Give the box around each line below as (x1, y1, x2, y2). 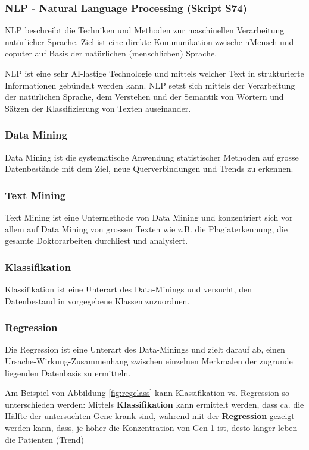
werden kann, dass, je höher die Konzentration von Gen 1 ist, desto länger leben (5, 421, 298, 433)
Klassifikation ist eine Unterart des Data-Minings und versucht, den (5, 283, 252, 295)
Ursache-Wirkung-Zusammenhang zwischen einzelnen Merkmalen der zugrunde (5, 355, 293, 367)
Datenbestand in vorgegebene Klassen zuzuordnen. (5, 294, 190, 307)
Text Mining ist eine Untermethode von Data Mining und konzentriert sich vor (5, 211, 293, 223)
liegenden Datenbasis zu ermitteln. (5, 366, 131, 379)
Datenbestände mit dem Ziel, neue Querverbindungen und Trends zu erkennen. (5, 162, 294, 175)
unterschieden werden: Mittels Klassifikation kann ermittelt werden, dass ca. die (5, 398, 304, 410)
